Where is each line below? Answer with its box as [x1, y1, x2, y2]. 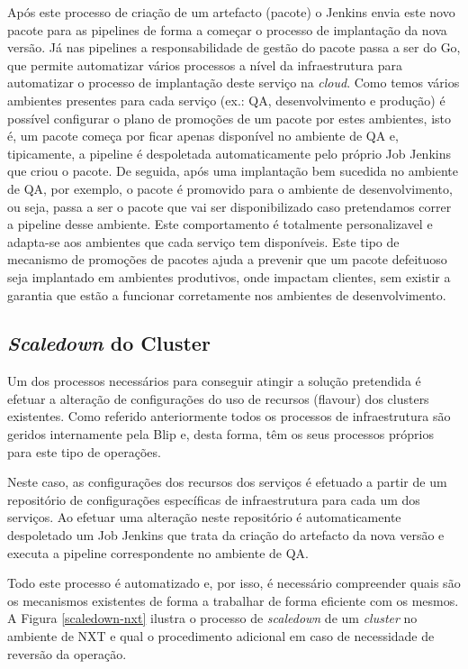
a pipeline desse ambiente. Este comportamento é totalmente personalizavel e [7, 215, 433, 234]
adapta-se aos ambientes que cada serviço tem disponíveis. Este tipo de [7, 232, 400, 251]
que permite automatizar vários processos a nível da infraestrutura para [7, 55, 402, 74]
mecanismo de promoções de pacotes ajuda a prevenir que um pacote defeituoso [7, 250, 447, 269]
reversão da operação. [7, 644, 127, 663]
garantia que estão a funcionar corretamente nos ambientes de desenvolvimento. [7, 285, 446, 304]
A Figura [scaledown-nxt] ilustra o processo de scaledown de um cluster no [7, 609, 418, 628]
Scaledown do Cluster [7, 329, 211, 357]
